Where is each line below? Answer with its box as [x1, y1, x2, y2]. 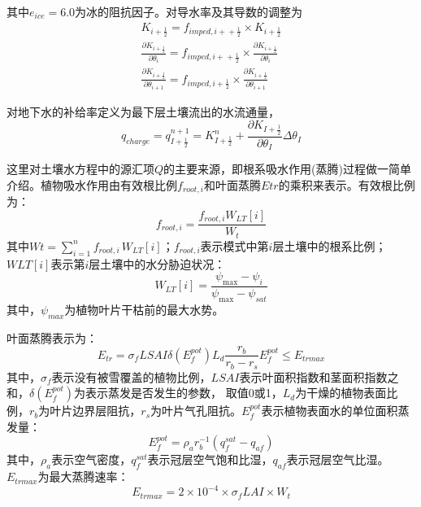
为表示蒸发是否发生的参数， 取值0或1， [74, 384, 283, 401]
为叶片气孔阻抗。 [150, 402, 242, 419]
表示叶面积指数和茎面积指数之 [239, 368, 399, 385]
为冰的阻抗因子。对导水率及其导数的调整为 [75, 3, 303, 20]
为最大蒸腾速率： [37, 468, 129, 485]
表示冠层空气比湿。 [286, 451, 389, 468]
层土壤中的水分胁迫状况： [89, 255, 226, 272]
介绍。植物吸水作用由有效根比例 [7, 176, 177, 193]
